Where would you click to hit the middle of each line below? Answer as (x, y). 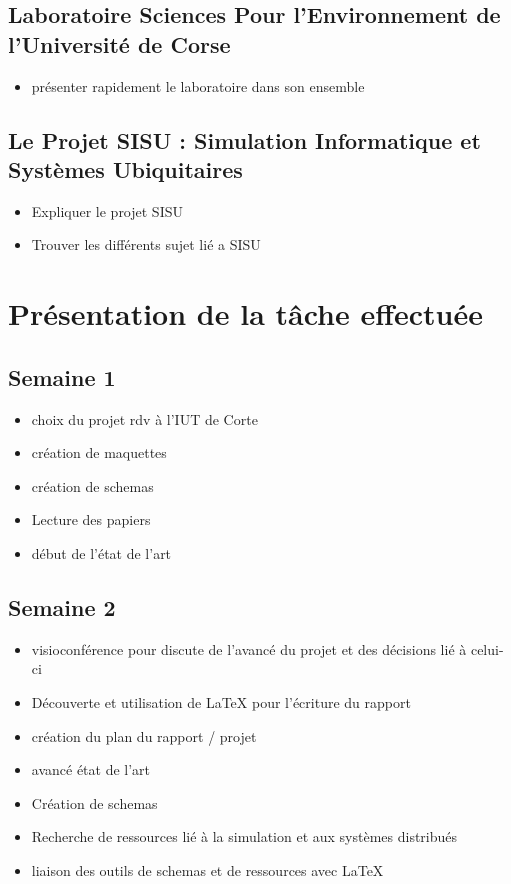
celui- (487, 648)
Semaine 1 (62, 376)
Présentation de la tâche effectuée (245, 313)
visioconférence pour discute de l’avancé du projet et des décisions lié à (249, 648)
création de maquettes (99, 452)
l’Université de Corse (119, 43)
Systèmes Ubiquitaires (125, 168)
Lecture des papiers (91, 519)
